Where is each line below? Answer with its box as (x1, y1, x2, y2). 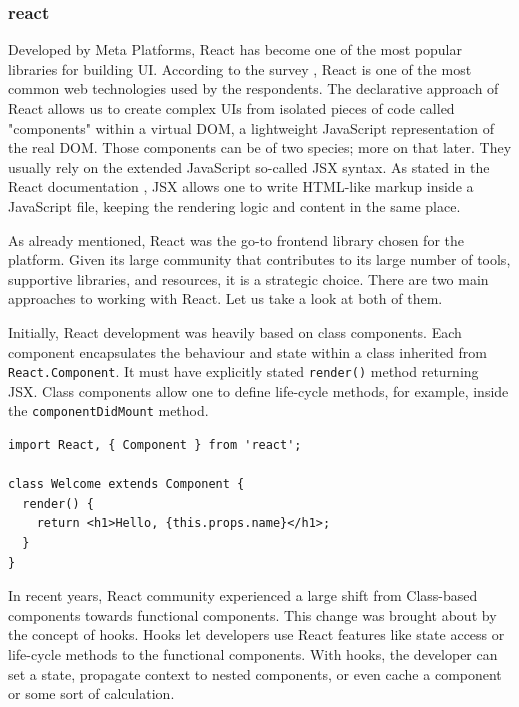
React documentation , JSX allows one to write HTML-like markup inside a (8, 176, 474, 197)
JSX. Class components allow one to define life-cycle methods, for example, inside (8, 380, 509, 401)
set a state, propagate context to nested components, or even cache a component (8, 663, 502, 684)
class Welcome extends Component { (8, 477, 245, 492)
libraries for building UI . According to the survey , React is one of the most (8, 58, 472, 79)
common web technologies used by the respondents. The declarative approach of (8, 78, 499, 99)
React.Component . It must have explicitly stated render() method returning (8, 361, 479, 382)
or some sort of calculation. (8, 683, 175, 704)
